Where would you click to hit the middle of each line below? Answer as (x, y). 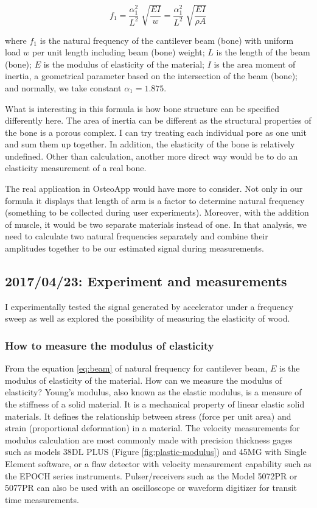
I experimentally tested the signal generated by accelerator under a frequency (149, 306)
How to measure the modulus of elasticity (110, 345)
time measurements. (42, 499)
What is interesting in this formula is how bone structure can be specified (142, 108)
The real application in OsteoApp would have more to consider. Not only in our (154, 189)
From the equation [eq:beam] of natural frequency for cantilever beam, (136, 368)
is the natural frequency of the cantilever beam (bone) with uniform (167, 40)
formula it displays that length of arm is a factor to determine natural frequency (155, 200)
